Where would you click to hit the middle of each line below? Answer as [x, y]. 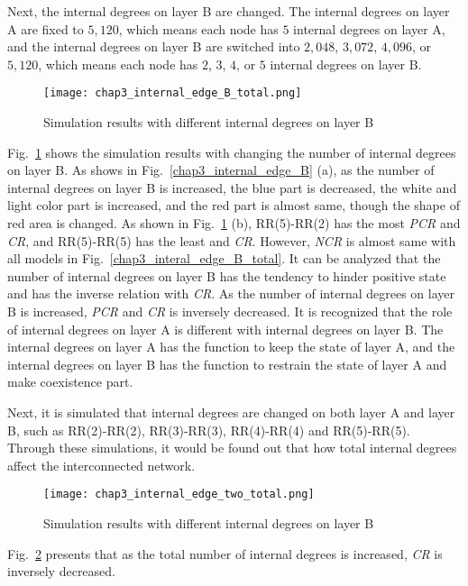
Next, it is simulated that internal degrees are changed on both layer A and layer [231, 412]
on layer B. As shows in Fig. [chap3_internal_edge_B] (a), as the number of [221, 170]
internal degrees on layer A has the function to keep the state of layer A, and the [231, 347]
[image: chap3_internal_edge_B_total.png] [173, 93]
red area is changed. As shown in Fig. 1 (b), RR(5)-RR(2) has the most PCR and [234, 223]
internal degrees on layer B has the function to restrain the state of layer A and [227, 364]
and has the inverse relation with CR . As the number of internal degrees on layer [231, 293]
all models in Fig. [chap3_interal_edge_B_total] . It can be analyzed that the [224, 258]
